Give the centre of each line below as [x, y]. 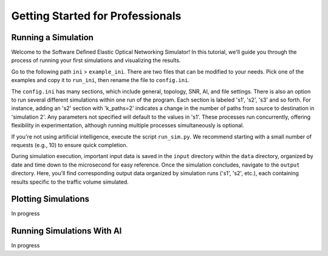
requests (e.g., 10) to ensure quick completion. [70, 145]
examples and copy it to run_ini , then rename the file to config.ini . [100, 80]
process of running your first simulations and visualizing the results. [96, 60]
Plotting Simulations [50, 199]
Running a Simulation [53, 37]
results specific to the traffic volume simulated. [70, 182]
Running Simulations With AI [67, 231]
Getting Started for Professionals [96, 16]
